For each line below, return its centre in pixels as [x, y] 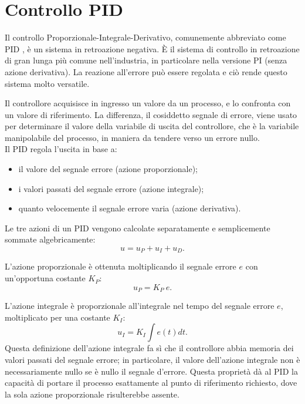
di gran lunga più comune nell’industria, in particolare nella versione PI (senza [146, 60]
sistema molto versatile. [47, 83]
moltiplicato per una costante [57, 317]
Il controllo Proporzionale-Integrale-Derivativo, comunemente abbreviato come [145, 37]
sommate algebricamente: [50, 239]
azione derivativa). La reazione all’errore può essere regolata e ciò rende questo [146, 71]
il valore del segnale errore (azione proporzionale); [108, 169]
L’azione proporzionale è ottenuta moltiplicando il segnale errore [121, 266]
